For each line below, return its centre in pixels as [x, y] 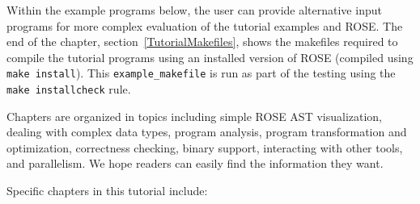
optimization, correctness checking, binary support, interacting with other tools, [205, 147]
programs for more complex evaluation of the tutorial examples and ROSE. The [205, 25]
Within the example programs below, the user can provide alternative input [194, 10]
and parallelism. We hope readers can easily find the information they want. [195, 163]
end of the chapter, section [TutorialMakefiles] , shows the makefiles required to [202, 42]
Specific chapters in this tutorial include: [107, 191]
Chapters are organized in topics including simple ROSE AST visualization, [195, 116]
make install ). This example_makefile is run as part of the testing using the [201, 73]
